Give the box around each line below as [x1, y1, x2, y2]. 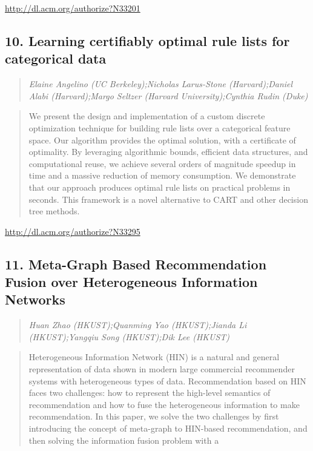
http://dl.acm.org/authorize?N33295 [5, 225, 140, 237]
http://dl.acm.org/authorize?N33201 [5, 2, 140, 14]
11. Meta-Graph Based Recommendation [5, 254, 267, 273]
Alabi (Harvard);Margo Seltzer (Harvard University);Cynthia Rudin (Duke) [28, 89, 308, 102]
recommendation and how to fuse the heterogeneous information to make [28, 398, 300, 410]
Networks [5, 290, 65, 309]
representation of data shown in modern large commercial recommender [28, 363, 295, 375]
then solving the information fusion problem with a [28, 433, 219, 446]
